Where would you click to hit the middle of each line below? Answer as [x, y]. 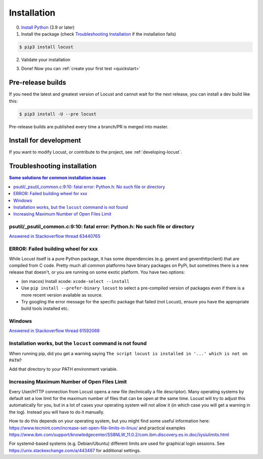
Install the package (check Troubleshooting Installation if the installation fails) [99, 34]
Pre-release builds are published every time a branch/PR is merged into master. [89, 126]
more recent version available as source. [62, 295]
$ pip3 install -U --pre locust [58, 114]
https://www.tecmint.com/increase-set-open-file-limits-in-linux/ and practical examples [97, 428]
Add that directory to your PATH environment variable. [63, 369]
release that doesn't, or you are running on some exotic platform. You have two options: [97, 272]
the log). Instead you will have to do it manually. [57, 412]
